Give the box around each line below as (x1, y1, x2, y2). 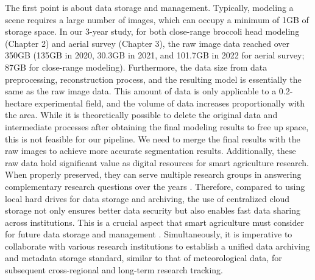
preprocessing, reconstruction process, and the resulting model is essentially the (5, 72, 302, 85)
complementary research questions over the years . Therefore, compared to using (5, 180, 305, 192)
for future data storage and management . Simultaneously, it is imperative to (5, 228, 292, 240)
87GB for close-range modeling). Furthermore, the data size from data (5, 60, 267, 73)
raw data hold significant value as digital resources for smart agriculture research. (5, 156, 309, 169)
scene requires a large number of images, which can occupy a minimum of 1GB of (5, 13, 309, 26)
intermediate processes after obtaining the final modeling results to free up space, (5, 120, 309, 133)
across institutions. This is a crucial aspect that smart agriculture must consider (5, 215, 304, 228)
